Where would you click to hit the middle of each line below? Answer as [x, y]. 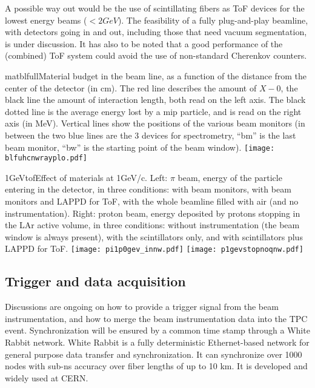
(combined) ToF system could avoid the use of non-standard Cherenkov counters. [156, 55]
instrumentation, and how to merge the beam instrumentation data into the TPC [156, 318]
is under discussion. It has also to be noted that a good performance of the [144, 43]
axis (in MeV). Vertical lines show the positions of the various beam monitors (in [155, 123]
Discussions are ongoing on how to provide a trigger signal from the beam [142, 307]
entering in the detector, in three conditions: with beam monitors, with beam [148, 189]
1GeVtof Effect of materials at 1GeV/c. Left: [86, 177]
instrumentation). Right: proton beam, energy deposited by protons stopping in [153, 213]
